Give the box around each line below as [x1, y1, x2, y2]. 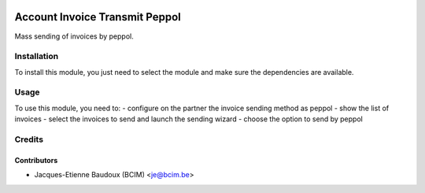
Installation [14, 51, 59, 62]
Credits [14, 134, 43, 145]
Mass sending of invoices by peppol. [14, 32, 134, 41]
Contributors [14, 155, 58, 165]
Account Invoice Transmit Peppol [14, 10, 181, 24]
